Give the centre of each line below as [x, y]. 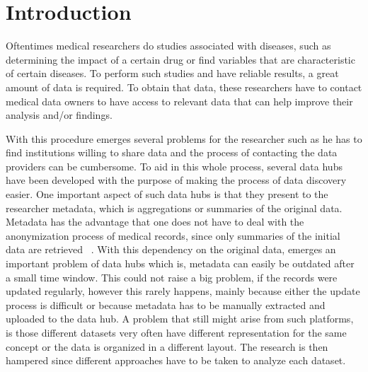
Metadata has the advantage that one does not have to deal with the [155, 222]
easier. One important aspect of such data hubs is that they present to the [167, 194]
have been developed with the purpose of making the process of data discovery [176, 180]
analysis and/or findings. [59, 115]
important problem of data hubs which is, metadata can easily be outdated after [180, 263]
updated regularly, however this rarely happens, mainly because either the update [183, 291]
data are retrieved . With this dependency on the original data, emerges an [171, 249]
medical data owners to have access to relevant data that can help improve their [179, 101]
